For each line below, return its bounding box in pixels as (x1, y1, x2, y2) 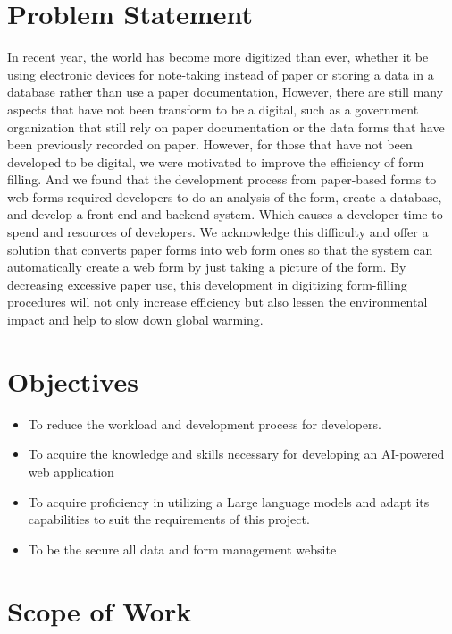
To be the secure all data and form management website (28, 539, 337, 558)
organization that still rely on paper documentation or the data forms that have (7, 117, 445, 136)
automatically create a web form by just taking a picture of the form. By (7, 258, 406, 276)
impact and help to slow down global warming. (7, 310, 264, 329)
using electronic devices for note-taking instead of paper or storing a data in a (7, 64, 434, 83)
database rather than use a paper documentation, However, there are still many (7, 82, 444, 101)
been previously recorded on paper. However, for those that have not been (7, 135, 413, 154)
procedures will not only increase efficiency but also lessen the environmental (7, 292, 428, 311)
